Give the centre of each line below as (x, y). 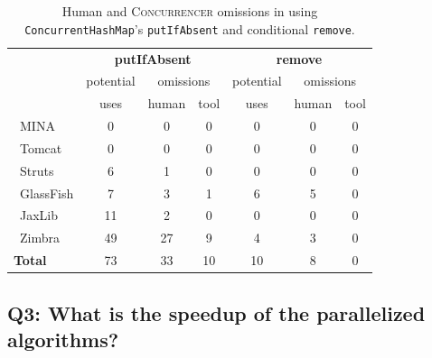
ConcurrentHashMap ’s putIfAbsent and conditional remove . (190, 28)
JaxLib (39, 215)
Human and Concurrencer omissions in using (190, 11)
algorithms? (63, 339)
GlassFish (47, 193)
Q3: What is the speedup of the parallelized (216, 312)
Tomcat (41, 147)
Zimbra (39, 238)
